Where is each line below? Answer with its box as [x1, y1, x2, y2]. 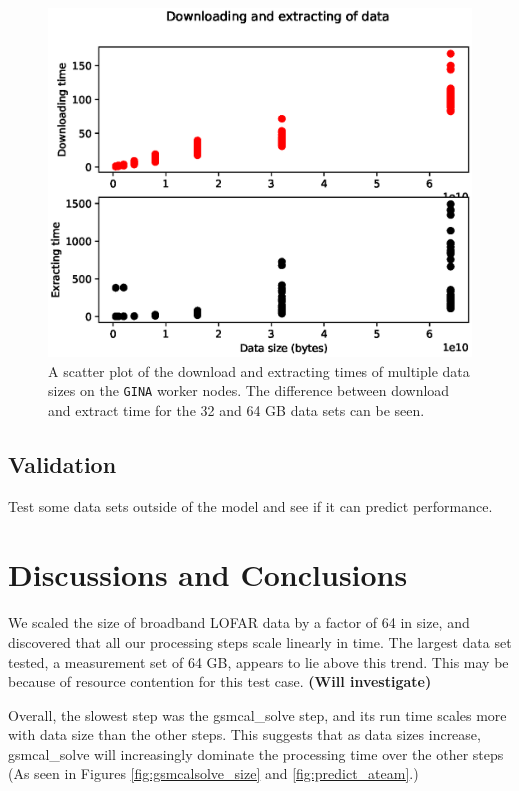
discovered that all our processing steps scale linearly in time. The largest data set [8, 631, 512, 652]
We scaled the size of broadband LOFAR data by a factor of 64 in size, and [8, 612, 470, 633]
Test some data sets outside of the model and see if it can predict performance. [8, 495, 493, 516]
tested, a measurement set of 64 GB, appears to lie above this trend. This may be [8, 651, 509, 672]
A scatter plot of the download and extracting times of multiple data [48, 360, 470, 381]
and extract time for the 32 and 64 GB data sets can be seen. [48, 399, 425, 420]
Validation [8, 448, 117, 479]
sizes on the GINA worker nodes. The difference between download [48, 380, 450, 401]
